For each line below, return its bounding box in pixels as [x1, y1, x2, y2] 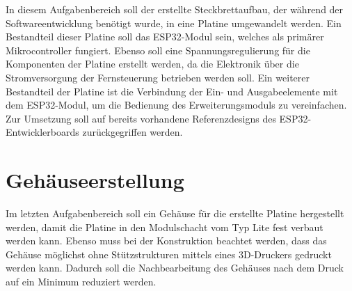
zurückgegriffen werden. [82, 125, 183, 139]
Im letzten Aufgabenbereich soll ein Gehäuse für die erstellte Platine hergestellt [6, 206, 344, 221]
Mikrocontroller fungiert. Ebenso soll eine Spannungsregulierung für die [6, 42, 310, 57]
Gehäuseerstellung [6, 166, 184, 194]
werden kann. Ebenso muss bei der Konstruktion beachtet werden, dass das [6, 233, 327, 248]
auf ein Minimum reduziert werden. [6, 274, 157, 289]
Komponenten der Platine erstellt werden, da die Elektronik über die [6, 56, 299, 71]
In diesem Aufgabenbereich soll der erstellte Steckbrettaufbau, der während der [6, 2, 344, 16]
